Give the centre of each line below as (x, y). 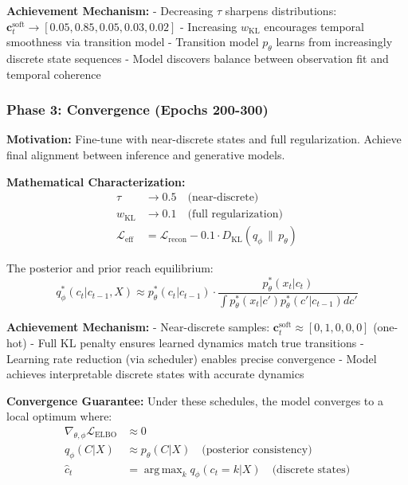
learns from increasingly (334, 42)
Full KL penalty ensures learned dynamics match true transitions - (201, 343)
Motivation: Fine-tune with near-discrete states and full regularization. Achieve (204, 139)
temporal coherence (54, 74)
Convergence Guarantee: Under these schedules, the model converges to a (195, 400)
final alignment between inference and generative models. (146, 154)
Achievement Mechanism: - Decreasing (110, 10)
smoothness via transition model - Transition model (133, 42)
